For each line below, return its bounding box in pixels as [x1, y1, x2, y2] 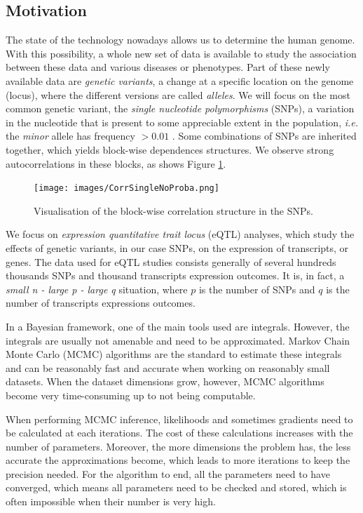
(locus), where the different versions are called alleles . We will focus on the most [6, 87, 350, 102]
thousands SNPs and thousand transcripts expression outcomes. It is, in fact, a [6, 268, 345, 283]
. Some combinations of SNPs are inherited [172, 128, 357, 143]
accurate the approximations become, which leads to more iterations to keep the [6, 453, 350, 467]
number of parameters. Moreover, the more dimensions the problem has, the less [6, 439, 351, 453]
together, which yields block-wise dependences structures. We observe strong [6, 142, 334, 156]
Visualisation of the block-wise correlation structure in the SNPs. [34, 203, 313, 218]
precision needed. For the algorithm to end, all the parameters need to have [6, 466, 330, 481]
